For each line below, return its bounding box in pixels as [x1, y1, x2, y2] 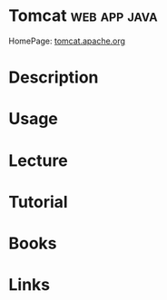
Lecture [8, 150, 69, 170]
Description [8, 67, 99, 88]
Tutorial [8, 191, 69, 212]
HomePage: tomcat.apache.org [8, 35, 126, 46]
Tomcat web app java [8, 5, 158, 26]
